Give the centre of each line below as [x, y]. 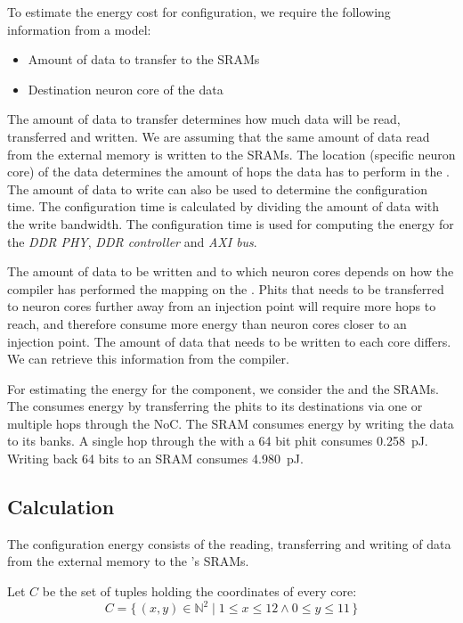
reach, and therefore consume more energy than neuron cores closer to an [207, 323]
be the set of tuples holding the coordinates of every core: [199, 591]
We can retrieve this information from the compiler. [148, 359]
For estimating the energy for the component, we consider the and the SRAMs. [223, 388]
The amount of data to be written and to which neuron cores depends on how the [231, 271]
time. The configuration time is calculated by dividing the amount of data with [223, 206]
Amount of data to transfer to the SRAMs [144, 59]
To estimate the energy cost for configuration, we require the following [199, 12]
